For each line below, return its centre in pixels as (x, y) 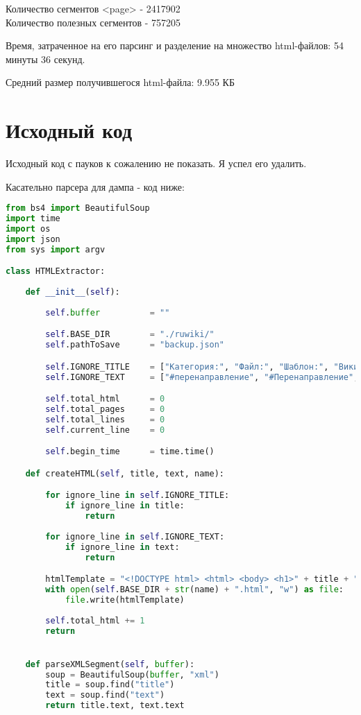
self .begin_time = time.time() (130, 452)
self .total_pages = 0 (105, 410)
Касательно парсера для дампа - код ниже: (95, 186)
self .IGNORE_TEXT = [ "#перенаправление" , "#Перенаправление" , (202, 377)
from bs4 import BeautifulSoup (78, 208)
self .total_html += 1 (95, 620)
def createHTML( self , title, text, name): (125, 473)
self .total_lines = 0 (105, 419)
